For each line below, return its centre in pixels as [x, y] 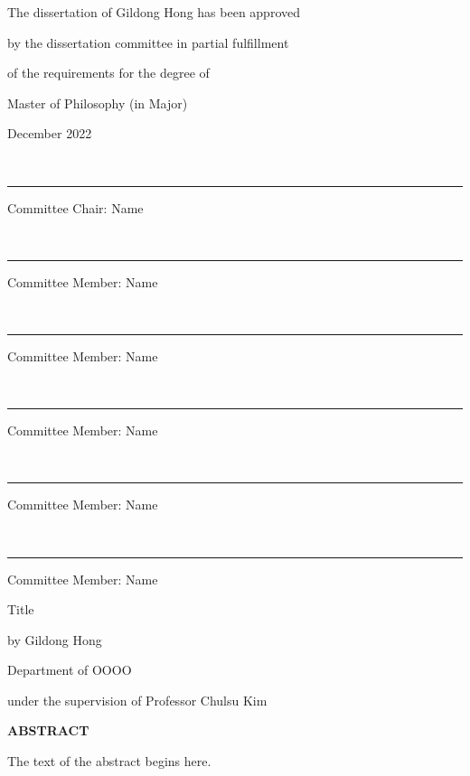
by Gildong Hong [55, 639]
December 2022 [50, 133]
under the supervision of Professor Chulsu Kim [137, 700]
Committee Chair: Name [75, 207]
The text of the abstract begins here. [109, 761]
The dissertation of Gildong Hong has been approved [154, 12]
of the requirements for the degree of [108, 73]
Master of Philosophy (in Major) [98, 103]
